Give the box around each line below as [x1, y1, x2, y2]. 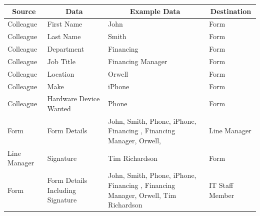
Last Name [47, 31, 81, 42]
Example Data [129, 6, 180, 16]
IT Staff [209, 179, 233, 190]
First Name [47, 19, 82, 29]
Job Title [47, 56, 75, 66]
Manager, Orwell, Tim [108, 189, 176, 200]
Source [12, 6, 36, 16]
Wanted [47, 103, 71, 113]
